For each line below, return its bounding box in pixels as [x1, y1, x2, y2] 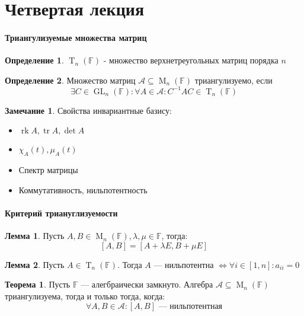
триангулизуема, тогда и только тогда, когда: [5, 290, 165, 302]
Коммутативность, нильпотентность [18, 183, 148, 196]
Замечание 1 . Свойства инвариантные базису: [5, 104, 172, 116]
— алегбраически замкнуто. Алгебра [81, 278, 213, 291]
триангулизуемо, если [194, 74, 273, 86]
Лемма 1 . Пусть [5, 229, 65, 242]
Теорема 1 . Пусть [5, 278, 71, 291]
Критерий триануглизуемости [5, 207, 118, 219]
